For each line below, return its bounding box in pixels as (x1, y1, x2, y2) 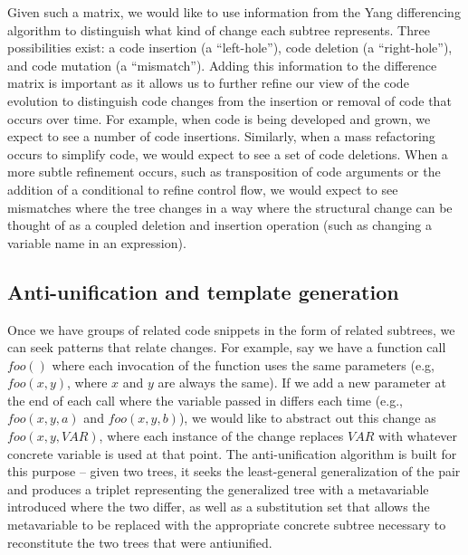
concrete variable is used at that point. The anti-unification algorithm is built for (7, 444, 457, 463)
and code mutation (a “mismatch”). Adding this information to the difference (7, 55, 437, 74)
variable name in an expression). (7, 233, 186, 252)
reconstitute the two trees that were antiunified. (7, 532, 272, 551)
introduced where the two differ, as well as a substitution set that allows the (7, 497, 430, 516)
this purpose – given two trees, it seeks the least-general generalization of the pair (7, 462, 461, 481)
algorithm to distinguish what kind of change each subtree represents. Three (7, 20, 430, 39)
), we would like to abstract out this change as (178, 408, 436, 427)
